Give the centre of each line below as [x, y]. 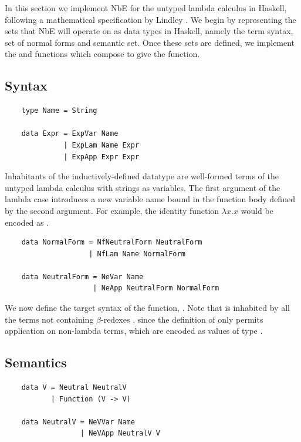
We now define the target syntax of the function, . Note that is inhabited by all [147, 308]
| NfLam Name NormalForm [137, 254]
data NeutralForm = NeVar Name [82, 277]
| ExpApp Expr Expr [102, 157]
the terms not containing [49, 319]
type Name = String [59, 111]
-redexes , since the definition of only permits [182, 319]
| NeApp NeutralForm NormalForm [156, 288]
